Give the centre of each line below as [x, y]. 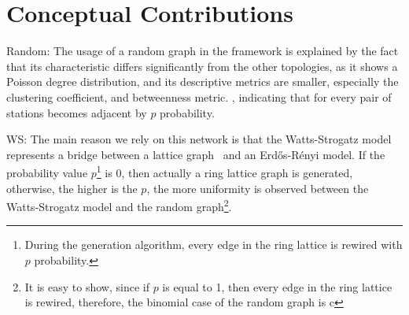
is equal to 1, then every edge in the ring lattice [277, 286]
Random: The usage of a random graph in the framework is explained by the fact [203, 51]
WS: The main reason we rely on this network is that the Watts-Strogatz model [199, 139]
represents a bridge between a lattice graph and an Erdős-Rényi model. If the [196, 154]
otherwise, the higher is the [72, 188]
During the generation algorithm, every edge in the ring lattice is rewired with [214, 245]
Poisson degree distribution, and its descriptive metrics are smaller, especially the [203, 82]
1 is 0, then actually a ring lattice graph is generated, [225, 171]
